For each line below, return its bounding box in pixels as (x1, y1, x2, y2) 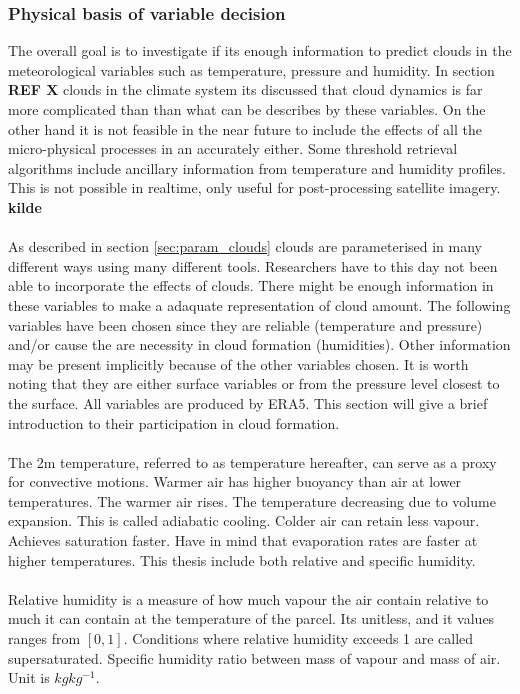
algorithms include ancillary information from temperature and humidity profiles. (8, 157, 506, 178)
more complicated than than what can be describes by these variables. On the (8, 99, 486, 119)
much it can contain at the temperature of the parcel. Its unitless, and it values (8, 608, 495, 629)
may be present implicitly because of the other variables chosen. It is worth (8, 353, 469, 374)
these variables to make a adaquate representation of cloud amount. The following (8, 294, 511, 315)
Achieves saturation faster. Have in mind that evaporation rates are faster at (8, 530, 478, 551)
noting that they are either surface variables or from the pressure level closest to (8, 373, 500, 394)
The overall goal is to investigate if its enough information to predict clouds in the (8, 40, 512, 61)
